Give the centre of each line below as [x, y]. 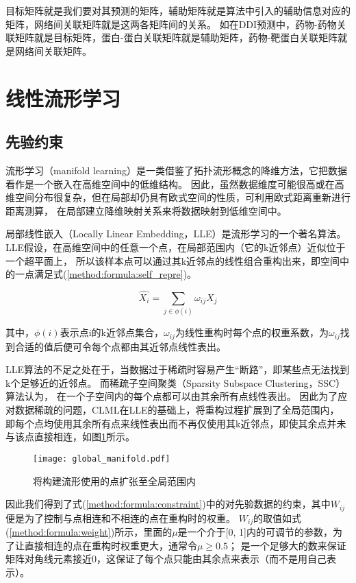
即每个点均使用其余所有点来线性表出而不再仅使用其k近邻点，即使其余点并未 [176, 423]
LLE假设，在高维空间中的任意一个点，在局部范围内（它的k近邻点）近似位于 [176, 247]
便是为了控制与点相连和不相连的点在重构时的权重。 [120, 517]
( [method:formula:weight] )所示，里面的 [89, 532]
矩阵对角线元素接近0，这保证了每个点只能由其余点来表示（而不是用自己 [166, 559]
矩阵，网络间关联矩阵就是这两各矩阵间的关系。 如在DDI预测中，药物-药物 [171, 24]
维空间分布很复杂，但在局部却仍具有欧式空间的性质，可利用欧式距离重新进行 [178, 197]
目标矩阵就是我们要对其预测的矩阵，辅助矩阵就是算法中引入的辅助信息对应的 [178, 10]
